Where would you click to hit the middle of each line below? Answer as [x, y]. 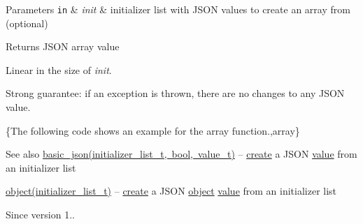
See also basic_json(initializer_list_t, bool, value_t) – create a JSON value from [181, 154]
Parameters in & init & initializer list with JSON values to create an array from [178, 9]
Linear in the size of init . [59, 69]
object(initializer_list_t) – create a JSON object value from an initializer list [171, 191]
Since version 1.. [40, 214]
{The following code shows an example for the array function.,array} [153, 130]
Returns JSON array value [63, 46]
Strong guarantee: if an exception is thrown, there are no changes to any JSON [175, 93]
